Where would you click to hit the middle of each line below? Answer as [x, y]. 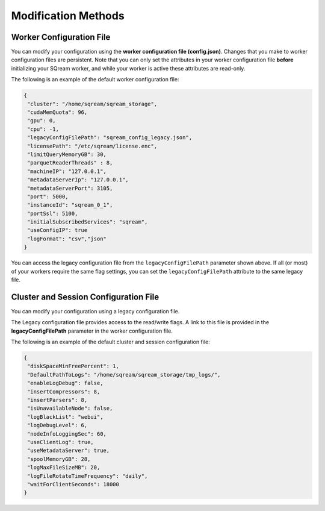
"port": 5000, [48, 196]
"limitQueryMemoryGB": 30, [67, 154]
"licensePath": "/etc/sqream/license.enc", [92, 146]
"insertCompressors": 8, [64, 391]
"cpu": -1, [43, 129]
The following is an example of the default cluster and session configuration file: [110, 342]
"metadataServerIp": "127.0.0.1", [78, 180]
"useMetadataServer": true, [69, 451]
